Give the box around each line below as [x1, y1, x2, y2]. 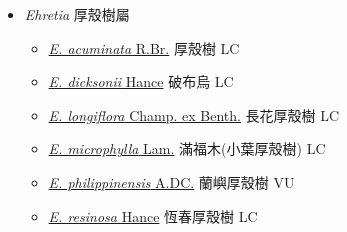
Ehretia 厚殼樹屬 [24, 4, 130, 24]
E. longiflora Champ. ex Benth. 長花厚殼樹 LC [48, 104, 340, 125]
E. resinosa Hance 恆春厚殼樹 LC [48, 205, 258, 226]
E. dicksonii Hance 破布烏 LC [48, 71, 234, 92]
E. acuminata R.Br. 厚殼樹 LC [48, 37, 240, 58]
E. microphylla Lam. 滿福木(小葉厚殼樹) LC [48, 138, 326, 159]
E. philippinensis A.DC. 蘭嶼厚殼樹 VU [48, 171, 295, 192]
